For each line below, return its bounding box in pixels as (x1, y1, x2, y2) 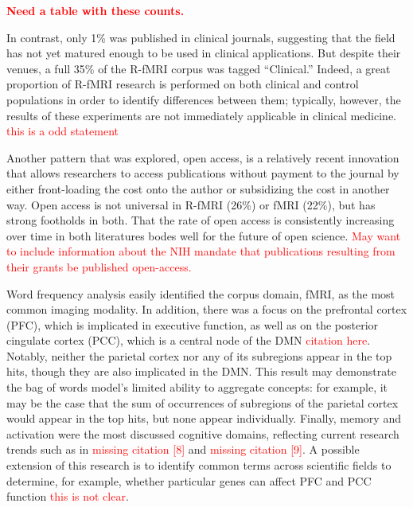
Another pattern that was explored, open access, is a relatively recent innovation (6, 149, 399, 166)
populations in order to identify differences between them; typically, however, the (6, 91, 401, 107)
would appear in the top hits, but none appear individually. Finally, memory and (6, 410, 401, 427)
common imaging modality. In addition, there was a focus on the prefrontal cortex (6, 301, 407, 318)
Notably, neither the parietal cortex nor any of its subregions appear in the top (6, 347, 392, 364)
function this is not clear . (6, 488, 129, 505)
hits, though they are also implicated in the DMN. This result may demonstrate (6, 363, 396, 380)
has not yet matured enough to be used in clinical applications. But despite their (6, 45, 401, 61)
